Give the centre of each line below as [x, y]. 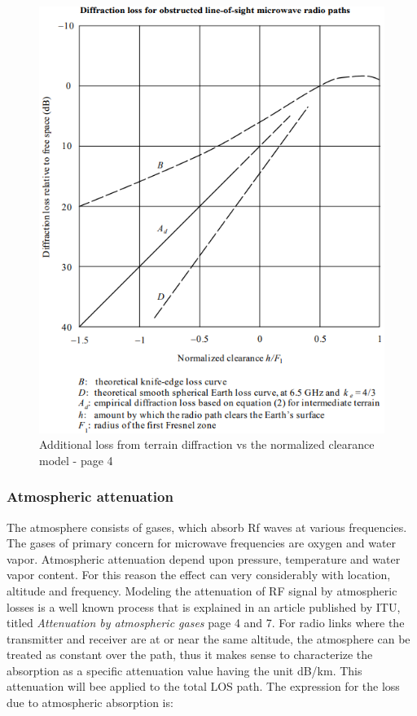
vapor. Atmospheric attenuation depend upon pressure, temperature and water [204, 558]
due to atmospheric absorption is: [90, 703]
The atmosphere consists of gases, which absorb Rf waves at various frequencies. [207, 527]
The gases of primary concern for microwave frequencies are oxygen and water [202, 543]
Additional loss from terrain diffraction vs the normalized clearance [207, 444]
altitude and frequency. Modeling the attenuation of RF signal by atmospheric [202, 590]
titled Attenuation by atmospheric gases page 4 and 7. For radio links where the [206, 623]
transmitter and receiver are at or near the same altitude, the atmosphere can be [208, 638]
